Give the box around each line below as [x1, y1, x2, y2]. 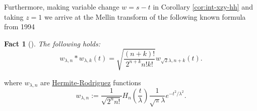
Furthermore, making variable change [4, 2, 119, 12]
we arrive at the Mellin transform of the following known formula [44, 11, 246, 22]
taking [4, 11, 24, 22]
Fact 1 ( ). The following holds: [4, 38, 101, 48]
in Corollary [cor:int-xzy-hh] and [153, 2, 253, 12]
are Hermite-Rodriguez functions [40, 77, 141, 87]
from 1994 [4, 21, 35, 32]
